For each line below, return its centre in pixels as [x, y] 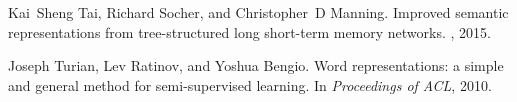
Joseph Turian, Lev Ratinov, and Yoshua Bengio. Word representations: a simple [256, 65]
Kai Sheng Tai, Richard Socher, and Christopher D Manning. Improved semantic [258, 12]
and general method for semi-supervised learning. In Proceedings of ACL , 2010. [250, 84]
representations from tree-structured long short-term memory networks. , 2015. [249, 31]
